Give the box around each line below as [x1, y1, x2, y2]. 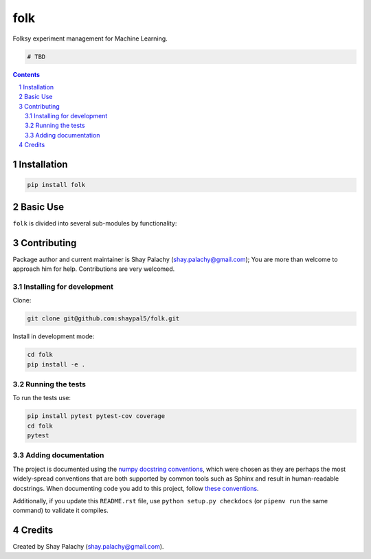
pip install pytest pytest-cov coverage [27, 413, 165, 420]
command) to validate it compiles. [12, 506, 109, 515]
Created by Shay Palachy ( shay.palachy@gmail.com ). [12, 542, 164, 551]
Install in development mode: [12, 332, 95, 340]
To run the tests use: [12, 394, 71, 402]
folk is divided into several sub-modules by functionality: [12, 219, 177, 227]
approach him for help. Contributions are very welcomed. [12, 265, 175, 273]
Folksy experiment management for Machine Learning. [12, 34, 168, 43]
